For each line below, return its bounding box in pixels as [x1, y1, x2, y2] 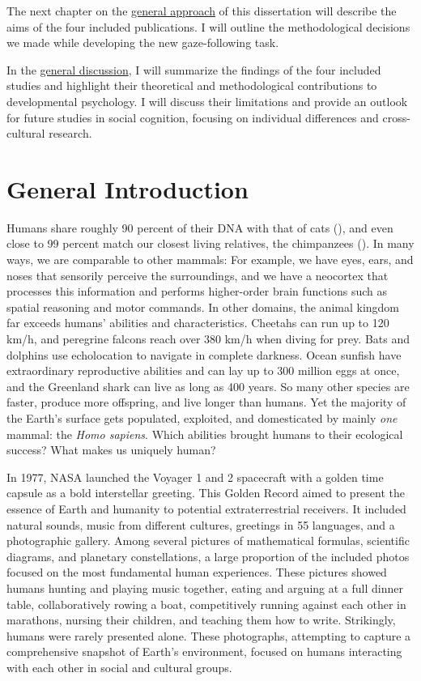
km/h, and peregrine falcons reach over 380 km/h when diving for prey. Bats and [6, 330, 410, 347]
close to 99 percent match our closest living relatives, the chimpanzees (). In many [6, 235, 415, 252]
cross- [382, 109, 410, 126]
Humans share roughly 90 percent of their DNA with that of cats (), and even [6, 219, 393, 236]
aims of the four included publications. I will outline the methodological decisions [6, 18, 410, 35]
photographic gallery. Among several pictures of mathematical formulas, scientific [6, 532, 410, 549]
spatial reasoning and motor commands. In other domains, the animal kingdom [6, 298, 400, 315]
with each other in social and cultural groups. [6, 658, 232, 675]
